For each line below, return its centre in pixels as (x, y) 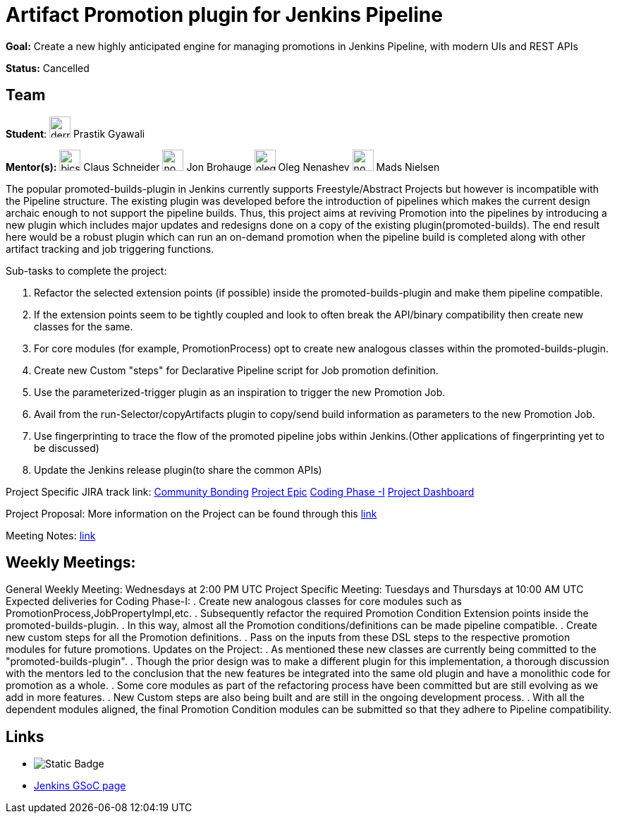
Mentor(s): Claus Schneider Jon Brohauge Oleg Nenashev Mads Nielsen (223, 167)
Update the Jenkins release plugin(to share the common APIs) (178, 470)
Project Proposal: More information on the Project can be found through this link (191, 513)
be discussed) (67, 448)
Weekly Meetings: (71, 563)
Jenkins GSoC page (80, 786)
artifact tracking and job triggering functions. (110, 249)
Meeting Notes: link (51, 535)
